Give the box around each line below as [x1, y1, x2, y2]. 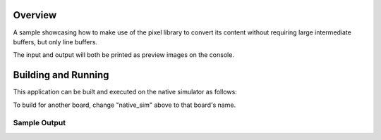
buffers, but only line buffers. [13, 37, 98, 46]
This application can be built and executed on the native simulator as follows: [13, 88, 238, 96]
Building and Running [13, 69, 109, 81]
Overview [13, 9, 57, 21]
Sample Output [13, 118, 66, 128]
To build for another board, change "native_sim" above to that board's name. [13, 101, 236, 109]
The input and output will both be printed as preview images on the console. [13, 51, 234, 59]
